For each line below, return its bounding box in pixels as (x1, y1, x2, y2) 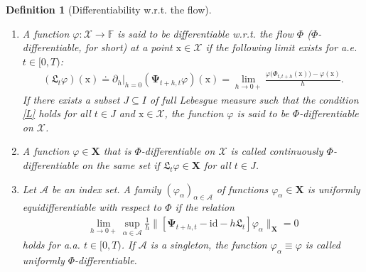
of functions (216, 181, 269, 196)
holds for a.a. (22, 237, 80, 252)
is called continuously (230, 143, 323, 158)
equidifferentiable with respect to (22, 200, 162, 214)
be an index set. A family (51, 181, 161, 196)
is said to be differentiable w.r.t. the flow (117, 26, 294, 40)
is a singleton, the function (150, 237, 267, 252)
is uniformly (307, 181, 360, 196)
